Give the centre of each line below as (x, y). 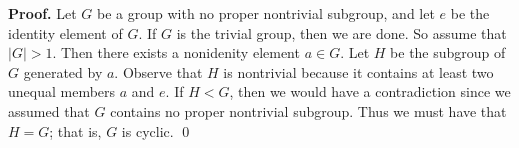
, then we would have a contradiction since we (370, 91)
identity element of (65, 32)
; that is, (75, 130)
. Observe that (158, 71)
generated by (63, 71)
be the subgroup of (448, 52)
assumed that (49, 110)
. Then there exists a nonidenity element (176, 52)
